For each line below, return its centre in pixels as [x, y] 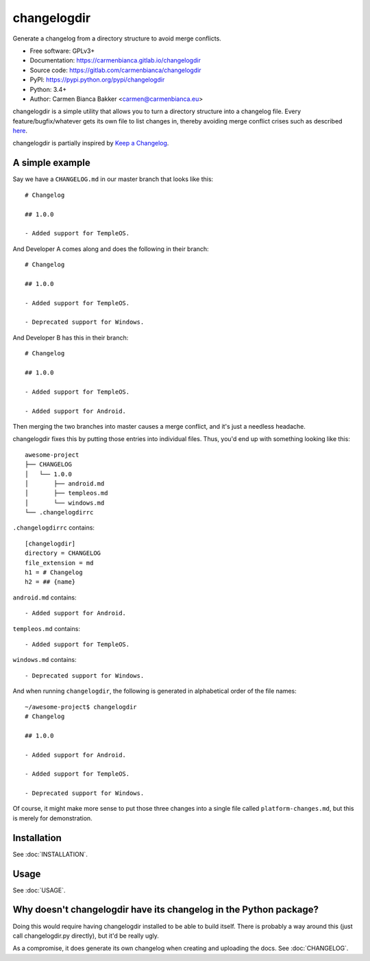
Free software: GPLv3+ [62, 51]
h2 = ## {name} [50, 582]
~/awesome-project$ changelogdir [81, 707]
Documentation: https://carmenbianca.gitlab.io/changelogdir [115, 60]
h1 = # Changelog [54, 572]
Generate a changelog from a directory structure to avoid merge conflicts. [117, 38]
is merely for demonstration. [52, 818]
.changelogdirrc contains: [54, 527]
